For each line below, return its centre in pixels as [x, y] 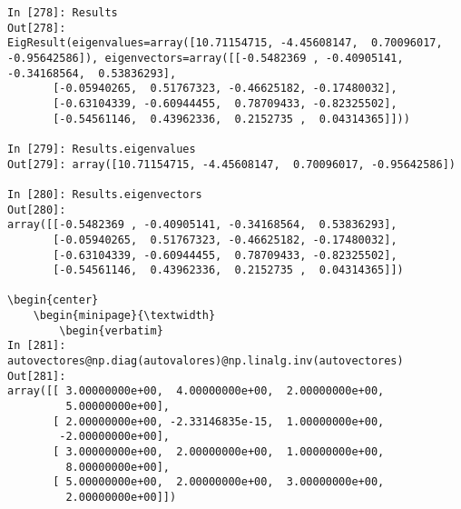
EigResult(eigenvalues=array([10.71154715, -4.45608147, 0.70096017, [225, 43]
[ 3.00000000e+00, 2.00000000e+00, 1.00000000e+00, [219, 452]
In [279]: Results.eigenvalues [102, 149]
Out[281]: [37, 376]
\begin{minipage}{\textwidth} [124, 316]
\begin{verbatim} [111, 330]
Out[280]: [37, 210]
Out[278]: [37, 28]
